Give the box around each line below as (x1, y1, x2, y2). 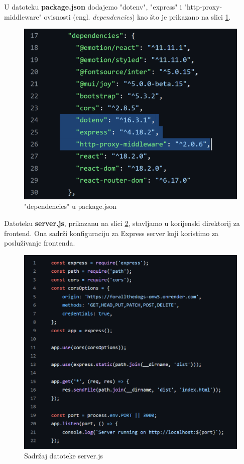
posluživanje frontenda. (4, 238, 75, 248)
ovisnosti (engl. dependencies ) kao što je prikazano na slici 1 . (44, 11, 231, 22)
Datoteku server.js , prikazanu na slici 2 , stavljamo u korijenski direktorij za (4, 218, 240, 228)
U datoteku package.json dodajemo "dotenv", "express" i (4, 2, 182, 12)
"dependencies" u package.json (24, 201, 117, 211)
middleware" (4, 11, 42, 22)
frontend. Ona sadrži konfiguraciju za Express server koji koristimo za (4, 227, 219, 238)
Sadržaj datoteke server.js (24, 450, 103, 461)
